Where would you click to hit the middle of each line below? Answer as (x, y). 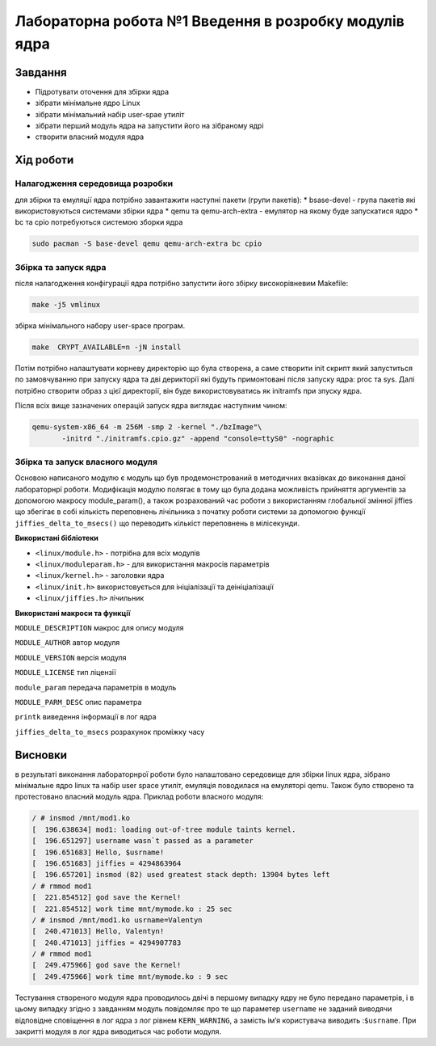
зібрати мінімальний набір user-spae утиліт (110, 114)
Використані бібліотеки (57, 538)
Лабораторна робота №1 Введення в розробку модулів (210, 21)
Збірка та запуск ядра (61, 267)
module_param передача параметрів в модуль (96, 687)
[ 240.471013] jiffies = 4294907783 (107, 943)
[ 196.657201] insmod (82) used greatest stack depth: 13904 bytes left (181, 875)
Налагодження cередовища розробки (94, 183)
